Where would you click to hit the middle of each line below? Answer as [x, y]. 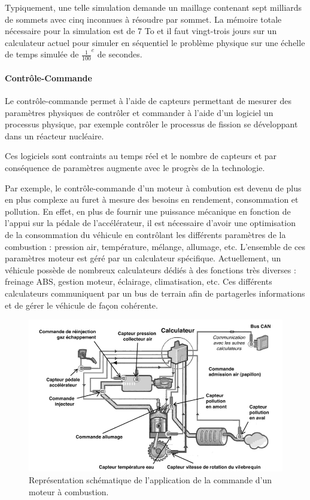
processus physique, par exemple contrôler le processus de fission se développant [151, 124]
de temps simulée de [42, 54]
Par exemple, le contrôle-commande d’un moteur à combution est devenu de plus [153, 187]
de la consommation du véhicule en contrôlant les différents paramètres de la [145, 234]
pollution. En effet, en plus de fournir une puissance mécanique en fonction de [148, 211]
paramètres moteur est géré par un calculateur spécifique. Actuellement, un [143, 258]
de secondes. [120, 54]
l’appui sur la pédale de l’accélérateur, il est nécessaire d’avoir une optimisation [150, 223]
